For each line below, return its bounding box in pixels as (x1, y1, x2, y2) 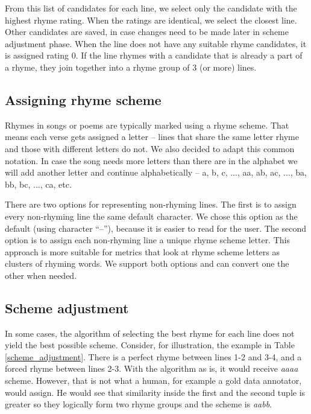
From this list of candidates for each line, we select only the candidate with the (5, 2, 297, 14)
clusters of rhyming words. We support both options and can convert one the (5, 257, 289, 270)
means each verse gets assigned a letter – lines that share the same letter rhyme (5, 130, 299, 143)
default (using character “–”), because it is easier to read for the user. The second (5, 221, 306, 234)
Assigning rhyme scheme (5, 90, 162, 109)
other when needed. (5, 269, 77, 281)
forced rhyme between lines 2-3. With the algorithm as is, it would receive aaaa (5, 362, 298, 375)
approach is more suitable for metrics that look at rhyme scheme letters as (5, 245, 280, 258)
